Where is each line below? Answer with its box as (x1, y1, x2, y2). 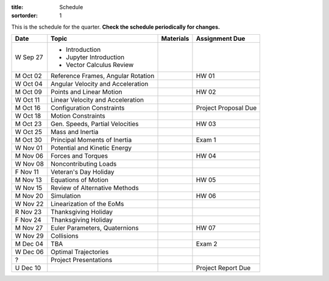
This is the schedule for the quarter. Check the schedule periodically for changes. (11, 23, 221, 30)
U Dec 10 (15, 264, 41, 272)
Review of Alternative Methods (51, 183, 140, 192)
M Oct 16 (15, 104, 41, 112)
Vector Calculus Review (66, 61, 134, 69)
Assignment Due (196, 34, 246, 43)
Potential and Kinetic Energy (51, 144, 132, 152)
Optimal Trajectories (51, 247, 109, 256)
